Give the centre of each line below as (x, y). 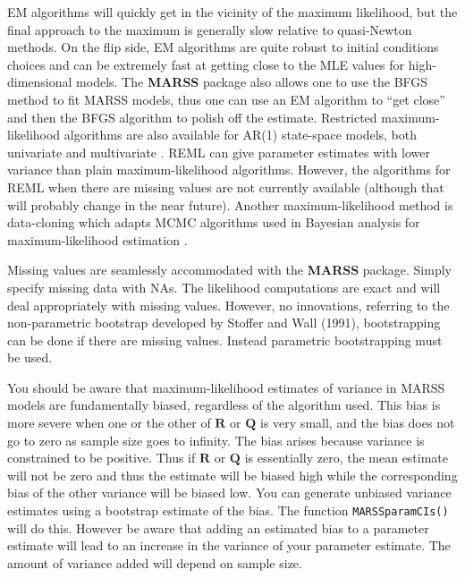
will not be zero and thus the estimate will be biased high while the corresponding (232, 475)
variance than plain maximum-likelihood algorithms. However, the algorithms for (229, 170)
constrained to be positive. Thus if (101, 458)
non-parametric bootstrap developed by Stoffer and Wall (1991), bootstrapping (224, 323)
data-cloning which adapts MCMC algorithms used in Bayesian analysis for (214, 222)
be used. (30, 357)
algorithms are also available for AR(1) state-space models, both (241, 135)
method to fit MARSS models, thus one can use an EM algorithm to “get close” (226, 99)
